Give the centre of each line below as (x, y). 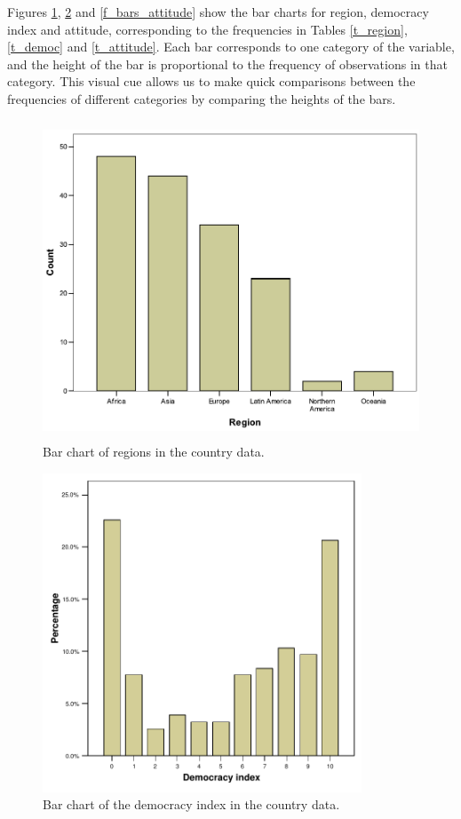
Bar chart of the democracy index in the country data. (191, 804)
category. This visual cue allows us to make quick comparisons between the (211, 81)
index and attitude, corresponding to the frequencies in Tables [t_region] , (207, 29)
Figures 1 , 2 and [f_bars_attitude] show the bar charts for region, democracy (218, 12)
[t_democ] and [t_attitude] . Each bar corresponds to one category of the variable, (231, 47)
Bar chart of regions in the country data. (154, 452)
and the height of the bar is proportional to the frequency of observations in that (227, 64)
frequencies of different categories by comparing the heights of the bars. (202, 98)
